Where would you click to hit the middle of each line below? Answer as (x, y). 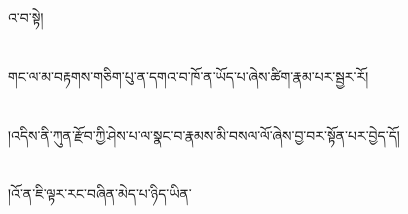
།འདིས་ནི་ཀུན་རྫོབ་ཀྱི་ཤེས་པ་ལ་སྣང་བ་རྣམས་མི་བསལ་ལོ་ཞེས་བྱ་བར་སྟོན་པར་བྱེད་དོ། (204, 134)
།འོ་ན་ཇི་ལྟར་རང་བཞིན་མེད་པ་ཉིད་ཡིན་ (100, 193)
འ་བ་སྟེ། (26, 17)
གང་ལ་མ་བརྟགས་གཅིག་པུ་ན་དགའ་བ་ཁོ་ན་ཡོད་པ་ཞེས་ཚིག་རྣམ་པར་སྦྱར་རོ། (188, 75)
